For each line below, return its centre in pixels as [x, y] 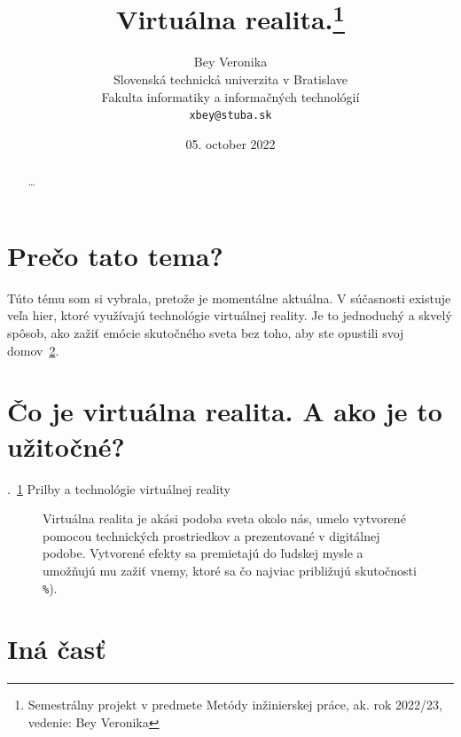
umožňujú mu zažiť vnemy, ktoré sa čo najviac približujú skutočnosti [230, 570]
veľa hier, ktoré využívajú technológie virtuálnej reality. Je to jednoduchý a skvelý [230, 315]
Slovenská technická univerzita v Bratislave [230, 79]
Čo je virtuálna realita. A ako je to [225, 411]
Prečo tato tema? [115, 255]
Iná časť [57, 649]
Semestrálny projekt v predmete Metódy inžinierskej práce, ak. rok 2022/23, [235, 705]
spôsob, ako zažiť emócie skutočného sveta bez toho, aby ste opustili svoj [206, 333]
